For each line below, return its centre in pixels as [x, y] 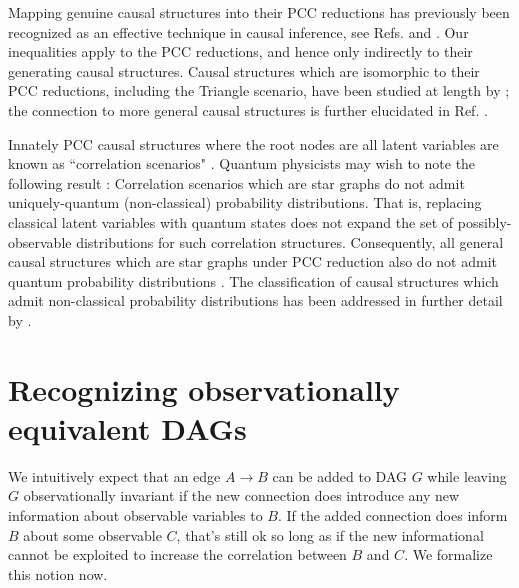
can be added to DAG [339, 475]
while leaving [467, 475]
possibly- [484, 221]
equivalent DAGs [127, 427]
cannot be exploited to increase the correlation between [177, 554]
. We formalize [448, 554]
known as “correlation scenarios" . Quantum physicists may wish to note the [242, 163]
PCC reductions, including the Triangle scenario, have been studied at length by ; [259, 90]
